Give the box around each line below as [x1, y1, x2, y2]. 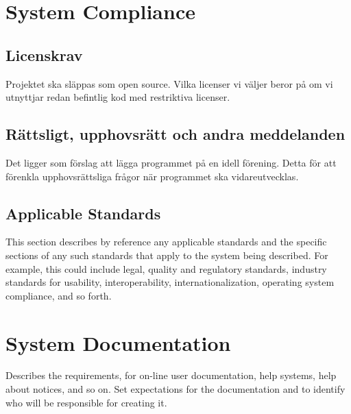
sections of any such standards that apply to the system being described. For [5, 247, 328, 262]
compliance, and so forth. [5, 288, 112, 302]
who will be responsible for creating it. [5, 395, 167, 409]
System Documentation [5, 328, 231, 356]
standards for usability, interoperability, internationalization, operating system [5, 275, 335, 289]
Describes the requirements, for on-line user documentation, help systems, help [5, 368, 337, 382]
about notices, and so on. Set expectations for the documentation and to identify [5, 382, 346, 396]
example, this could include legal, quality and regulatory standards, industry [5, 261, 327, 276]
